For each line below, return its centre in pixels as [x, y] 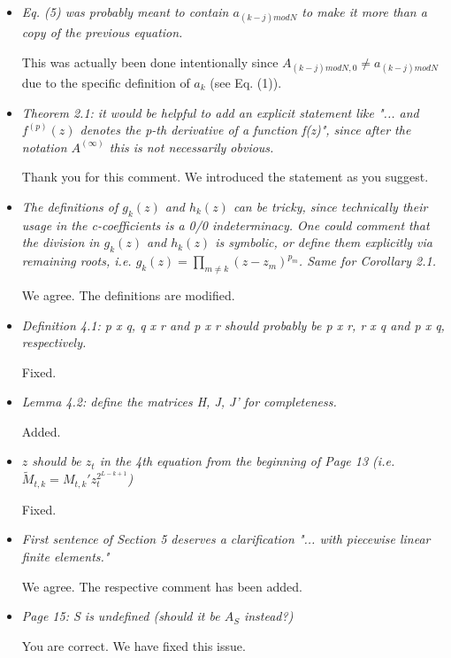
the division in [61, 242]
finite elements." [65, 556]
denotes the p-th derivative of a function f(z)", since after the [245, 130]
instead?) [268, 616]
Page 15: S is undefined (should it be [121, 616]
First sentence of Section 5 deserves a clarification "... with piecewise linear [226, 539]
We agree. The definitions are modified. [128, 294]
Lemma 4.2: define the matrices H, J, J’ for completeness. [179, 402]
